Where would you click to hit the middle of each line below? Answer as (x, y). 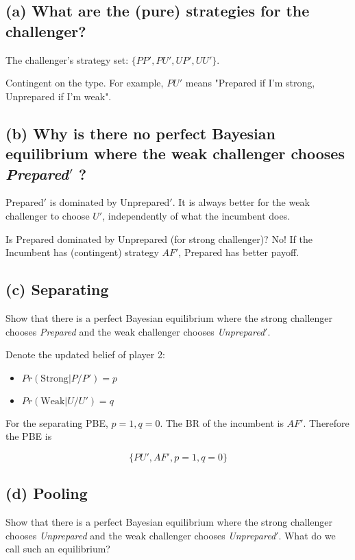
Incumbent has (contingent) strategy (82, 252)
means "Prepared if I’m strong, (250, 83)
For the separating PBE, (57, 422)
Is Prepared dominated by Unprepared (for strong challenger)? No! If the (159, 238)
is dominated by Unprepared (110, 202)
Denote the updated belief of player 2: (85, 354)
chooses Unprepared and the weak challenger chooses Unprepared (141, 535)
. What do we (307, 535)
